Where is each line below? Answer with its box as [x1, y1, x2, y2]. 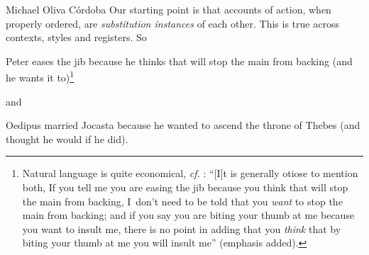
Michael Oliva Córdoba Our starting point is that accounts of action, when [6, 2, 331, 16]
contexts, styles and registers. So [6, 30, 147, 45]
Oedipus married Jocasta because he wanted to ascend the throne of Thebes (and [6, 118, 360, 132]
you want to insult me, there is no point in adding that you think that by [22, 221, 341, 236]
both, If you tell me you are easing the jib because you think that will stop [22, 180, 348, 194]
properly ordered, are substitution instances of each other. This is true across [6, 16, 339, 30]
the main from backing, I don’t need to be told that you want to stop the [22, 193, 343, 208]
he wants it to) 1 [6, 68, 75, 85]
